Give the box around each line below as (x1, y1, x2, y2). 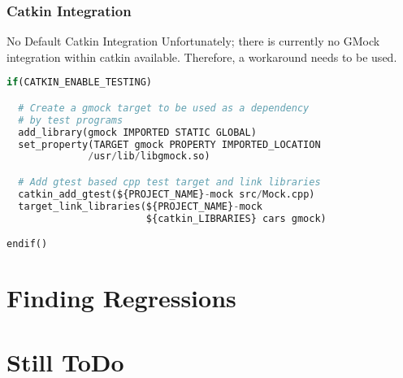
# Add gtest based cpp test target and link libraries (18, 176, 321, 188)
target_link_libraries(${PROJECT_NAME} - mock (18, 200, 263, 212)
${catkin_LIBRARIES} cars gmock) (145, 212, 327, 224)
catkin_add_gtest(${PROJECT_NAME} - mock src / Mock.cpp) (18, 188, 315, 200)
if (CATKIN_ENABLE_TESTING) (6, 76, 152, 89)
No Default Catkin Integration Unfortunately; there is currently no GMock (6, 33, 380, 50)
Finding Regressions (6, 281, 236, 315)
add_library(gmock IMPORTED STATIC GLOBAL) (18, 126, 257, 138)
